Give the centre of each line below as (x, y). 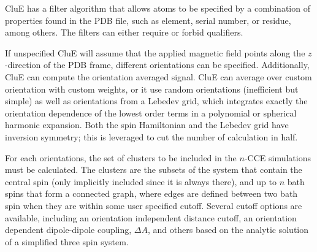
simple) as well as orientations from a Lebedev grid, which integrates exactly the (156, 101)
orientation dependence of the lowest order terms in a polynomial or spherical (151, 113)
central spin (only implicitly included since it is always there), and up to (141, 181)
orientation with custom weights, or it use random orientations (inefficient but (152, 89)
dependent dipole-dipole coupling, (68, 230)
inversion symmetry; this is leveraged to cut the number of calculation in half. (151, 136)
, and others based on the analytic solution (228, 230)
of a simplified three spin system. (67, 241)
